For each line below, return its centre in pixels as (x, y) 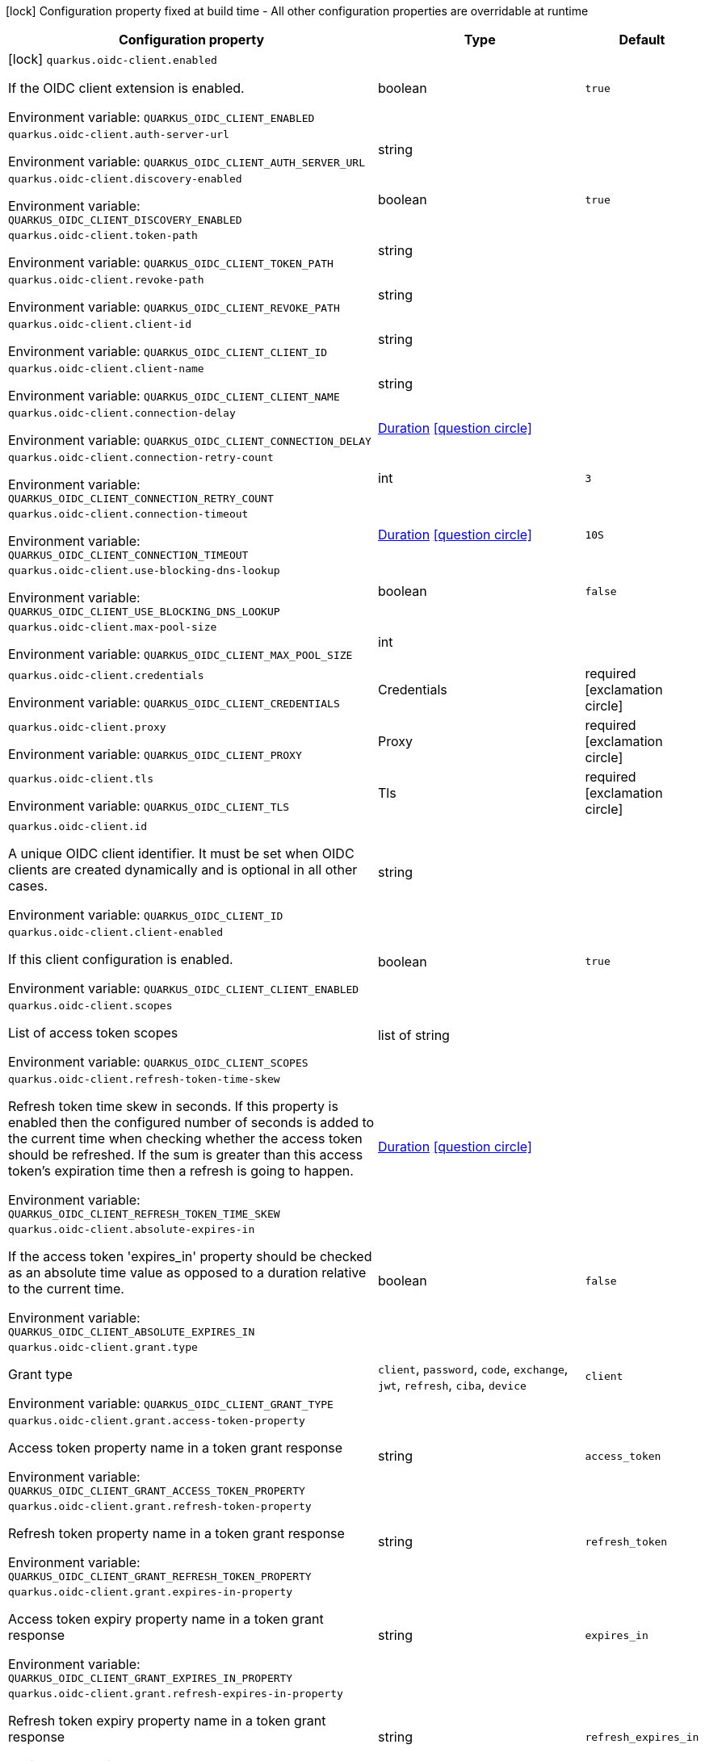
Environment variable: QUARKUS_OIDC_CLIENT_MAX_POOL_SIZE (180, 654)
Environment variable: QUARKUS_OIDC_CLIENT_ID (146, 915)
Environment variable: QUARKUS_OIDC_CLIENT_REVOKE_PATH (174, 307)
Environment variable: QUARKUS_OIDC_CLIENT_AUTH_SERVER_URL (187, 161)
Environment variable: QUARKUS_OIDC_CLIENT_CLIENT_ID (168, 351)
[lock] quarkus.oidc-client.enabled (113, 59)
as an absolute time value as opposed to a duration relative (187, 1273)
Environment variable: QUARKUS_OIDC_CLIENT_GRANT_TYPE (171, 1403)
